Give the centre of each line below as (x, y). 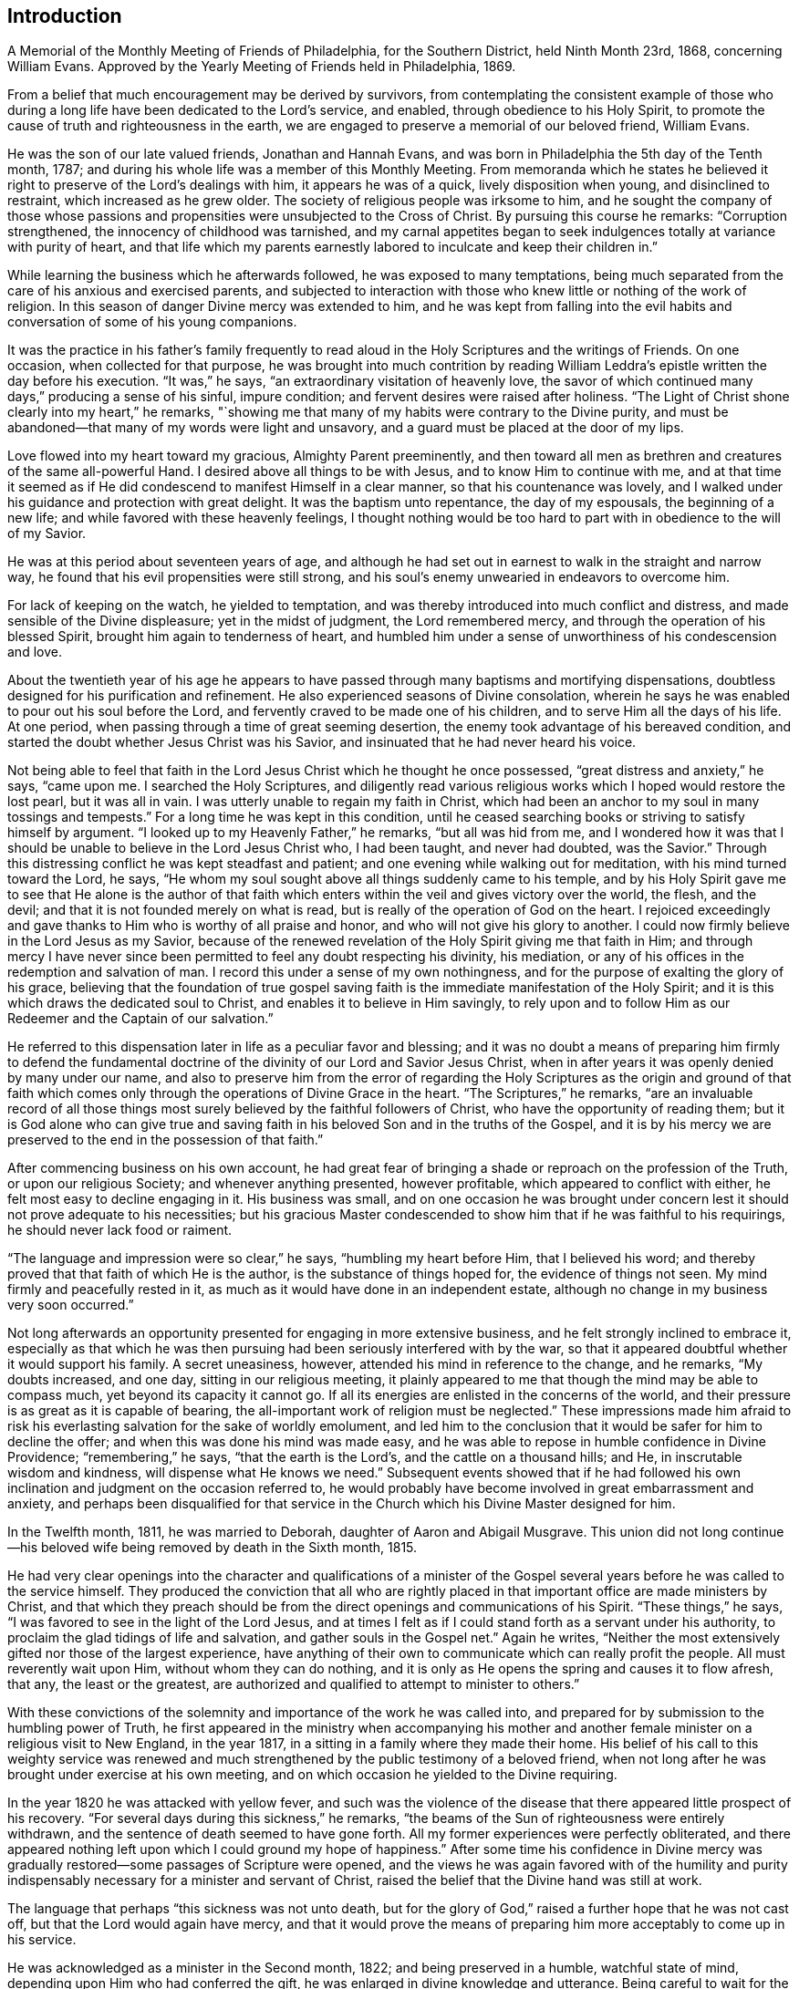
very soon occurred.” (71, 1305)
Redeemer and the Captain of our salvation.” (140, 1019)
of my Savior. (47, 534)
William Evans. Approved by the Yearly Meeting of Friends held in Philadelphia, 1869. (262, 67)
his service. (42, 1940)
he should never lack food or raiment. (120, 1230)
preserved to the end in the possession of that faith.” (166, 1140)
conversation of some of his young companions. (152, 322)
